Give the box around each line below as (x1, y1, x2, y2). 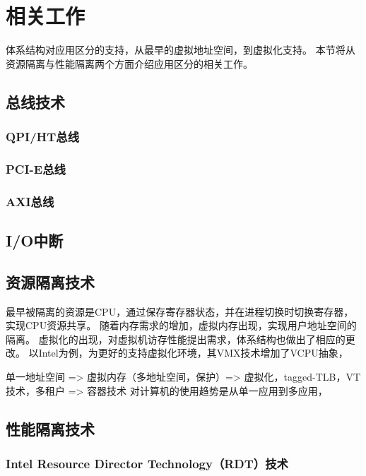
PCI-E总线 (6, 160, 66, 177)
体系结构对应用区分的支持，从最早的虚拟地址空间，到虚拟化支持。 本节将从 (6, 42, 355, 57)
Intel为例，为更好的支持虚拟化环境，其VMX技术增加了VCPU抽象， (38, 345, 348, 360)
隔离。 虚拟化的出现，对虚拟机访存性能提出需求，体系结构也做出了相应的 (6, 331, 346, 346)
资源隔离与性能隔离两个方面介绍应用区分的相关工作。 (6, 56, 253, 71)
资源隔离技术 (6, 270, 95, 292)
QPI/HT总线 (6, 128, 80, 145)
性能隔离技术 (6, 417, 95, 439)
